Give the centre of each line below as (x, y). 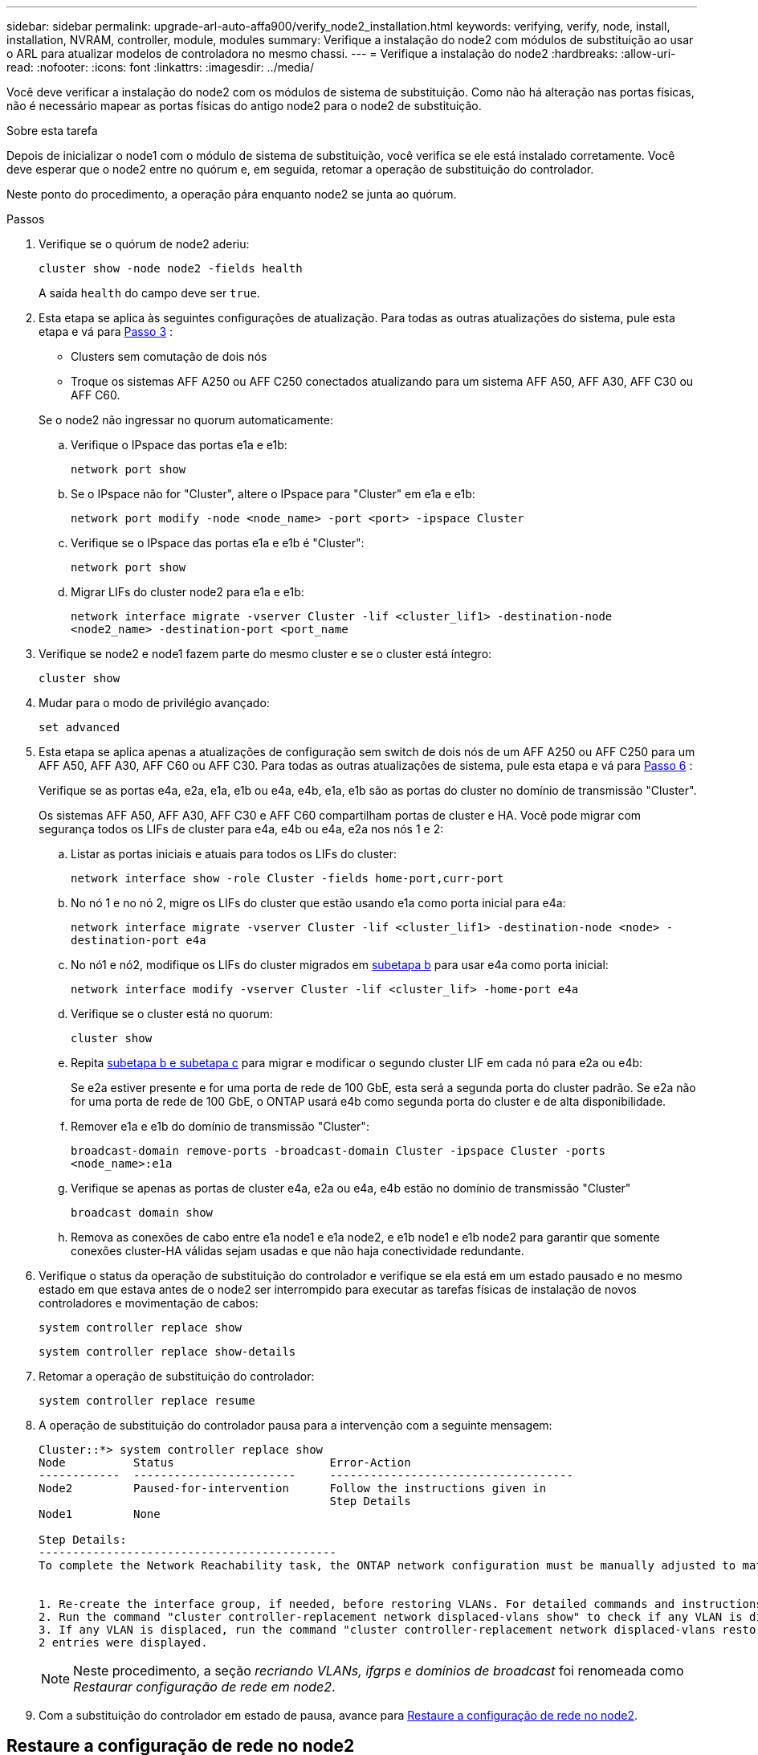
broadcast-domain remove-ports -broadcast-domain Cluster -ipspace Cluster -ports (338, 1151)
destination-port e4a (139, 940)
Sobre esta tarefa (52, 131)
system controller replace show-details (167, 1352)
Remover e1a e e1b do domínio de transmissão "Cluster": (220, 1126)
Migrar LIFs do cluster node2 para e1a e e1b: (187, 592)
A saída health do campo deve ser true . (149, 293)
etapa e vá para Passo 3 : (106, 331)
